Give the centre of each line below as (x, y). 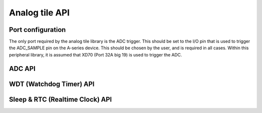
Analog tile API (39, 13)
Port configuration (37, 30)
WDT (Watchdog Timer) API (52, 84)
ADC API (22, 68)
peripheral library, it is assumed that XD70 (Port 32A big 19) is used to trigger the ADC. (95, 55)
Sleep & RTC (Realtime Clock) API (60, 99)
